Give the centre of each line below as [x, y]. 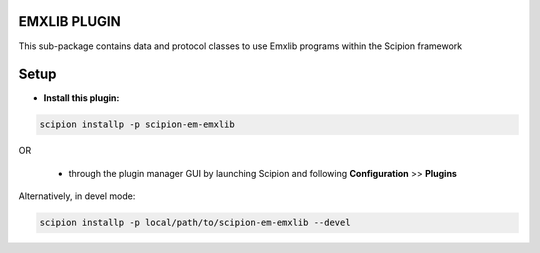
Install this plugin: [81, 98]
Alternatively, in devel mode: [77, 196]
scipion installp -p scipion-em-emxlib [137, 124]
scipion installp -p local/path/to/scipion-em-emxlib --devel [195, 223]
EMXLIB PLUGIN [69, 21]
